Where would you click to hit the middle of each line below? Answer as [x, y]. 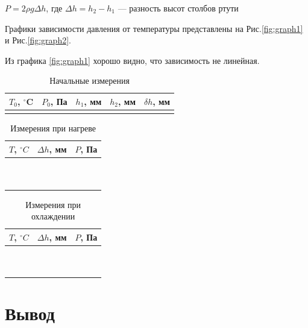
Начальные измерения [90, 80]
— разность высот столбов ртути [178, 8]
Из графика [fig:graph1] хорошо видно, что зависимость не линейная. [132, 60]
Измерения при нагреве [53, 128]
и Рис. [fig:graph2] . [38, 40]
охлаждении [53, 216]
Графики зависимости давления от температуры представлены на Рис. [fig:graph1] [154, 28]
